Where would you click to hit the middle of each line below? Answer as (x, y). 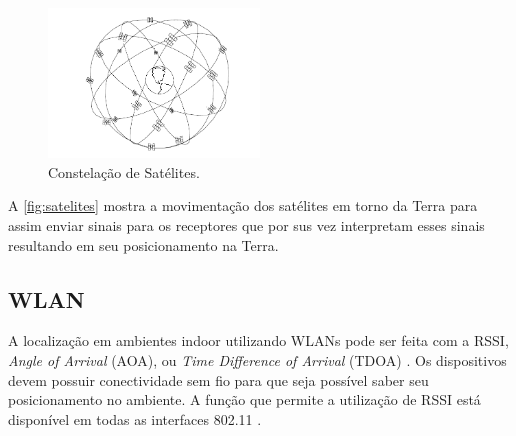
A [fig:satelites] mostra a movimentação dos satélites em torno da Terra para (243, 205)
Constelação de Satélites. (124, 171)
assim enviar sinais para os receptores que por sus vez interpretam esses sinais (246, 224)
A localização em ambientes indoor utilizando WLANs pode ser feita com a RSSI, (258, 340)
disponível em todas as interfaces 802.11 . (135, 418)
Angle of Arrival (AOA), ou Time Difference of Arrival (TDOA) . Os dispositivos (257, 359)
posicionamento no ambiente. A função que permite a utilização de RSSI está (244, 399)
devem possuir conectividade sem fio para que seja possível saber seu (218, 379)
